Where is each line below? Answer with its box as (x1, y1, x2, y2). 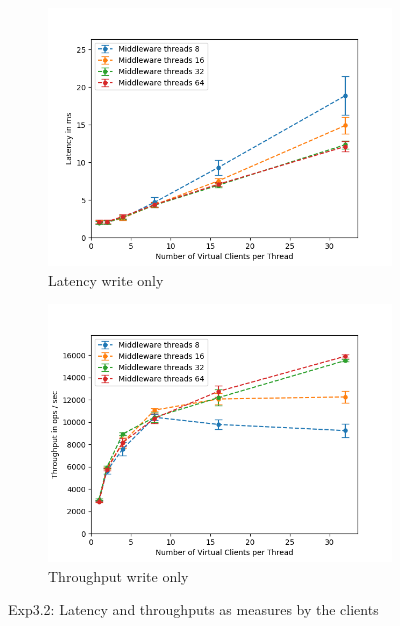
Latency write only (48, 269, 164, 290)
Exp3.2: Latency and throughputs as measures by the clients (8, 599, 379, 620)
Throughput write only (48, 565, 189, 586)
